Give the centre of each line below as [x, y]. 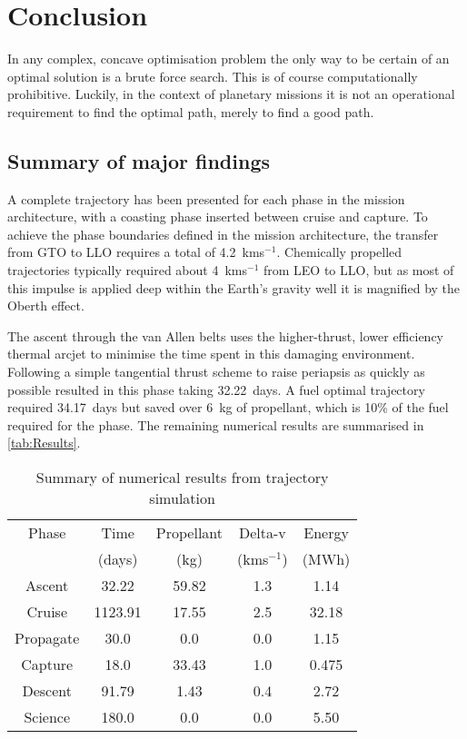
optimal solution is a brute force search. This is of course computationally [213, 76]
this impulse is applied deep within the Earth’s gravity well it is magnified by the [234, 287]
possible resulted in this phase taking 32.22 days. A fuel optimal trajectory [216, 389]
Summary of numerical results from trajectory [182, 478]
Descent [47, 691]
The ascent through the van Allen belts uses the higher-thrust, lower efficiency [226, 335]
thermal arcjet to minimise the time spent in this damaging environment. [211, 354]
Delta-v [263, 533]
